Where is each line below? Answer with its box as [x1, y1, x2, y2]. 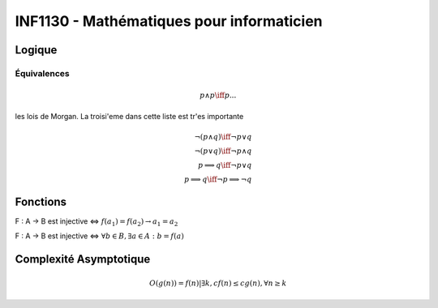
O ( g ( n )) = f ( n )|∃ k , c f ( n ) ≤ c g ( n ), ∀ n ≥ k [148, 278, 287, 288]
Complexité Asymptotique [15, 252, 151, 267]
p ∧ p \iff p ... [199, 90, 237, 100]
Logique [15, 43, 58, 57]
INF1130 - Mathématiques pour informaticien [15, 12, 324, 30]
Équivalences [15, 67, 70, 79]
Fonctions [15, 195, 67, 208]
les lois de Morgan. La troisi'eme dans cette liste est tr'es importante [15, 112, 244, 122]
